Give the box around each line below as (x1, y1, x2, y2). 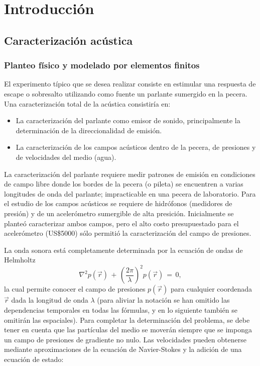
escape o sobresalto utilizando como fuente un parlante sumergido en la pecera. (4, 88, 247, 99)
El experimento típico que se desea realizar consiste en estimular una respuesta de (4, 78, 256, 89)
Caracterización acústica (4, 32, 133, 48)
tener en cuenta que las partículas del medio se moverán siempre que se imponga (4, 324, 252, 335)
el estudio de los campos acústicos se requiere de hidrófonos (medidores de (4, 198, 232, 209)
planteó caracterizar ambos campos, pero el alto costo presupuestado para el (4, 218, 239, 228)
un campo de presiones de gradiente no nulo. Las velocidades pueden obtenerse (4, 334, 246, 344)
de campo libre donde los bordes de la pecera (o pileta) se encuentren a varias (4, 178, 243, 189)
